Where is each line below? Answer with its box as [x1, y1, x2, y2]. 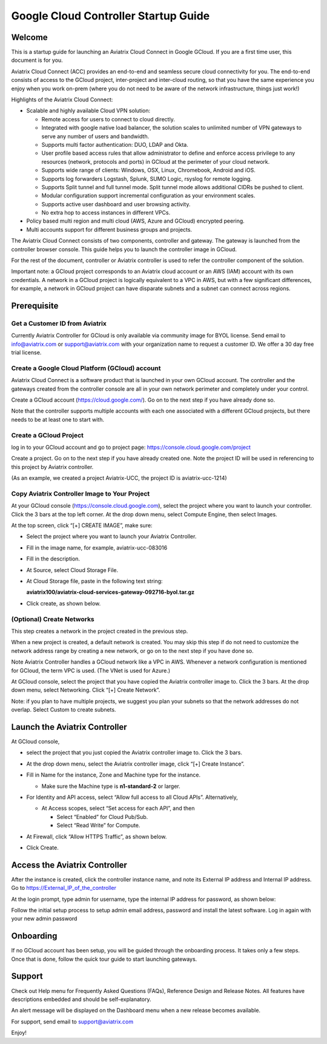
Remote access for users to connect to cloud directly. [41, 115, 175, 123]
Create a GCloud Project [11, 431, 84, 439]
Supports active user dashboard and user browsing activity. [41, 200, 191, 207]
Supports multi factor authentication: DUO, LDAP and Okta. [41, 141, 189, 148]
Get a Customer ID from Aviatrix [11, 319, 107, 328]
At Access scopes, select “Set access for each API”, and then [41, 804, 195, 812]
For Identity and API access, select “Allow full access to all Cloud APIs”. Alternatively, [26, 793, 239, 801]
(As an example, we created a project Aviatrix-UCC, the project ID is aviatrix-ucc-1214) [11, 474, 227, 482]
